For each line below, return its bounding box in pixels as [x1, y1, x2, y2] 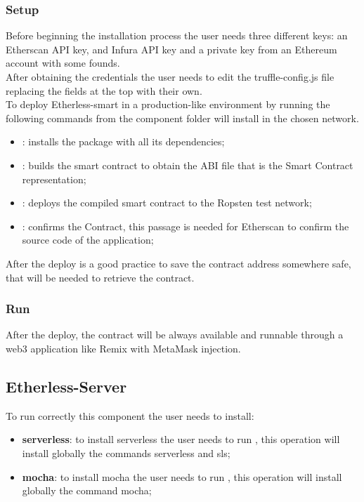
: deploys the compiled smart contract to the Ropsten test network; [22, 195, 312, 210]
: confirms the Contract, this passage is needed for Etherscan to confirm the [22, 218, 349, 233]
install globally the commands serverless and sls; [22, 445, 230, 460]
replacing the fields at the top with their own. [6, 83, 202, 98]
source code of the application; [22, 232, 154, 247]
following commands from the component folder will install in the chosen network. [6, 110, 359, 125]
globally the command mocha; [22, 483, 152, 498]
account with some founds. [6, 55, 120, 70]
